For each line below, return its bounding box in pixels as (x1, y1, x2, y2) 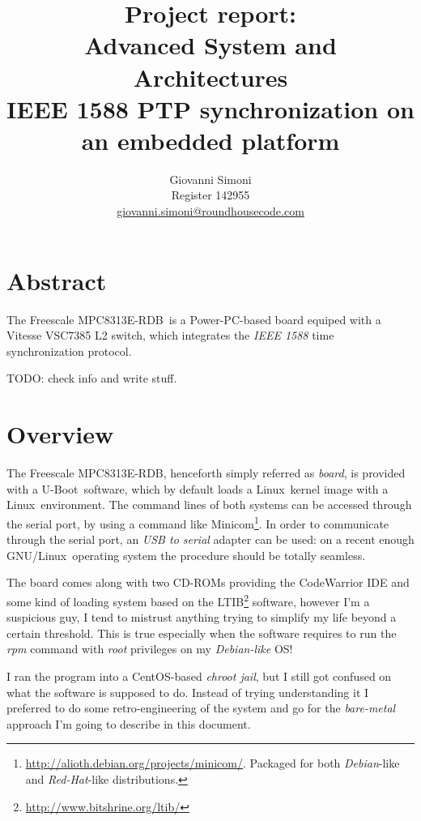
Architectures (133, 60, 288, 93)
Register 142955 (171, 186, 250, 203)
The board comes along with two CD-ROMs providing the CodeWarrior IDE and (6, 574, 410, 591)
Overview (6, 417, 114, 451)
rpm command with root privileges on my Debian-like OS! (6, 640, 293, 657)
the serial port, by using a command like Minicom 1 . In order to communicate (6, 512, 389, 532)
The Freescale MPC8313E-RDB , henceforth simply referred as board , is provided (6, 464, 406, 481)
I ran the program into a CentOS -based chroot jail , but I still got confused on (6, 667, 392, 684)
